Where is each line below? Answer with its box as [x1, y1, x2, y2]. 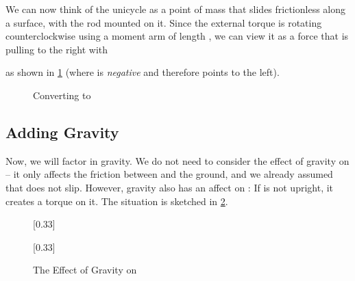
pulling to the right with [5, 42, 108, 56]
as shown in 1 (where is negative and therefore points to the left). [5, 65, 280, 79]
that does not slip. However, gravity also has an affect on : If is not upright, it [5, 180, 334, 194]
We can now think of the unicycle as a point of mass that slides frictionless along [5, 2, 346, 16]
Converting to [33, 88, 91, 102]
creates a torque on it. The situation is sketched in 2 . [5, 193, 228, 208]
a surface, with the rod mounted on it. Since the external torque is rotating [5, 15, 322, 29]
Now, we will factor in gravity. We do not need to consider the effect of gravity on [5, 153, 350, 168]
